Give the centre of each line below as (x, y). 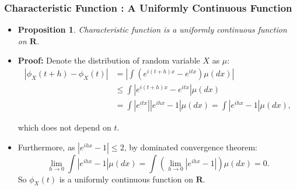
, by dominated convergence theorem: (191, 147)
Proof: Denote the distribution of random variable (109, 60)
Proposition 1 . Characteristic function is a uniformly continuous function (152, 29)
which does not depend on (64, 127)
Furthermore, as (46, 147)
